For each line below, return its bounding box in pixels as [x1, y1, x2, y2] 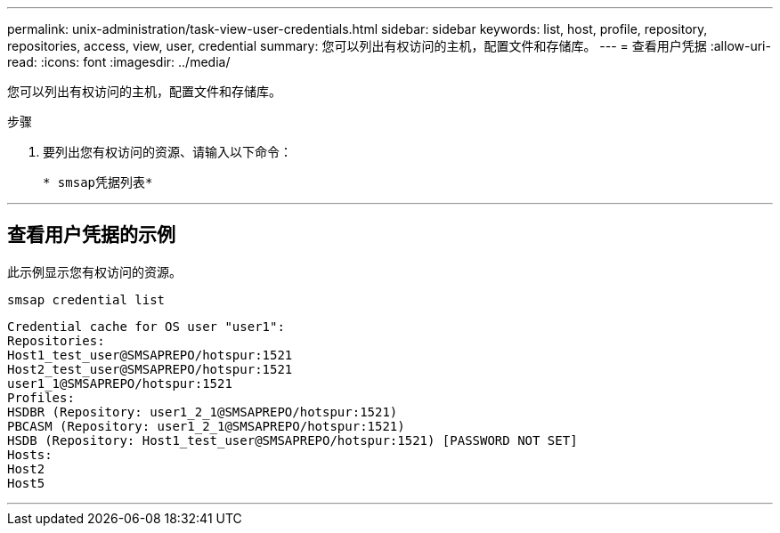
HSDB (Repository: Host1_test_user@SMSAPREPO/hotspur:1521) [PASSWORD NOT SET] [7, 432, 578, 448]
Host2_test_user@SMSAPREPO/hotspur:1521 [7, 361, 293, 376]
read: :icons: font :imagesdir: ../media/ [7, 54, 231, 69]
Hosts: [7, 447, 53, 462]
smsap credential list [7, 292, 166, 307]
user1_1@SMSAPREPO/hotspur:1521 [7, 376, 232, 391]
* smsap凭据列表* [43, 175, 153, 190]
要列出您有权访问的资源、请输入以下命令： [43, 144, 292, 159]
